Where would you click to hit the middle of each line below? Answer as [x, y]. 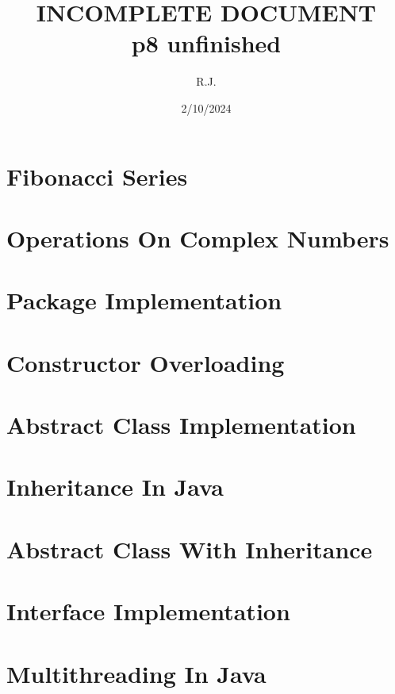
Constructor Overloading [146, 362]
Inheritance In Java [115, 487]
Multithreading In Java [136, 673]
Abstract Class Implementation [181, 424]
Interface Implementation [148, 611]
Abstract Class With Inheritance [190, 548]
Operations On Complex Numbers [198, 238]
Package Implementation [144, 300]
